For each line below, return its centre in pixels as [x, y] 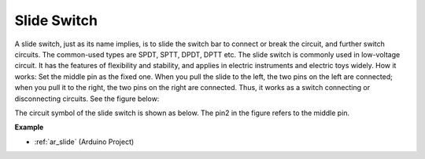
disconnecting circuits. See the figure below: [87, 99]
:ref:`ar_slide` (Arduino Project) [84, 142]
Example [29, 127]
